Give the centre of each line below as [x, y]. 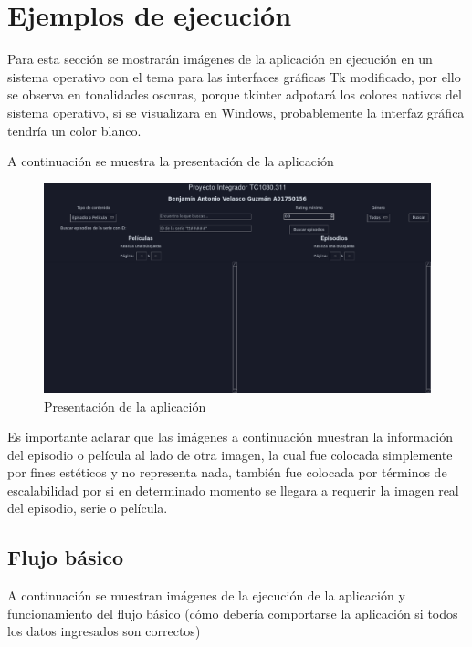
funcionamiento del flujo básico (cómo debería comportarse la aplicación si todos [233, 613]
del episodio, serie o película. [88, 508]
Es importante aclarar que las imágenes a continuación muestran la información [230, 437]
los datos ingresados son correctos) [104, 631]
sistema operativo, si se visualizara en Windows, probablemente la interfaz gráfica [236, 112]
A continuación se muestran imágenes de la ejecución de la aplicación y [206, 595]
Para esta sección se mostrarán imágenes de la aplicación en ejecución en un [220, 59]
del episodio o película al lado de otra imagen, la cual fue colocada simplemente [230, 454]
